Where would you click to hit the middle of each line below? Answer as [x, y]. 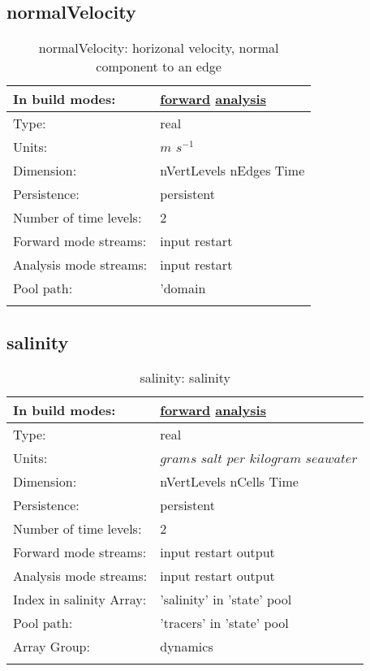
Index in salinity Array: [80, 600]
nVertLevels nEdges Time [232, 171]
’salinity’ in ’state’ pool [226, 600]
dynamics [187, 647]
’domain [183, 288]
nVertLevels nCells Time [229, 482]
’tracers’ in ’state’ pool [224, 623]
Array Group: [52, 647]
